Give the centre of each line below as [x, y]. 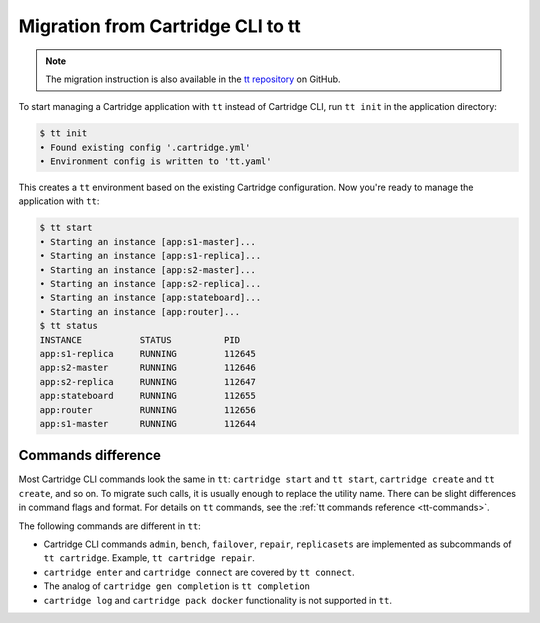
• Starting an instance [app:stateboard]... [150, 298]
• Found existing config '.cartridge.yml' [145, 147]
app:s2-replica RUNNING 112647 [148, 381]
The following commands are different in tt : [110, 526]
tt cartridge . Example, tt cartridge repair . [149, 558]
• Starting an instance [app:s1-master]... [148, 241]
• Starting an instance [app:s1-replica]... [150, 256]
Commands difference [90, 455]
